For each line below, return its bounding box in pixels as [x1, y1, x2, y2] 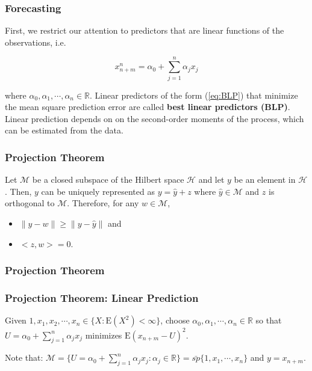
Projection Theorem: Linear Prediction [5, 290, 199, 305]
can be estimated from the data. [5, 124, 123, 136]
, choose [160, 314, 190, 327]
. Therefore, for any [67, 197, 139, 209]
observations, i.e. [5, 35, 66, 48]
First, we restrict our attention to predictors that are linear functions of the [5, 24, 284, 37]
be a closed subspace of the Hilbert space [32, 173, 184, 186]
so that [255, 314, 282, 327]
